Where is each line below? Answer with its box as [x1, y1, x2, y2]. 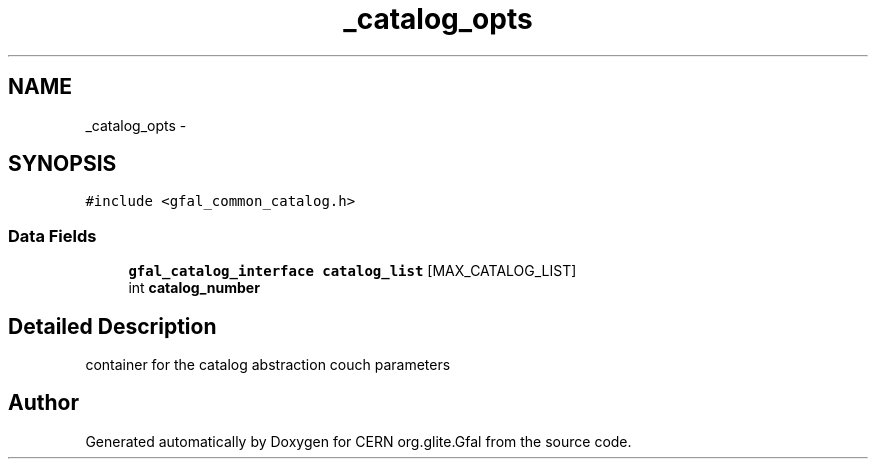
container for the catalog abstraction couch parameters [85, 356, 451, 374]
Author [8, 390, 79, 416]
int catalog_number [128, 279, 260, 297]
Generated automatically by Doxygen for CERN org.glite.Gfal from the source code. [85, 432, 632, 450]
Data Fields [8, 225, 97, 246]
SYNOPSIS [8, 151, 117, 177]
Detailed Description [8, 313, 217, 339]
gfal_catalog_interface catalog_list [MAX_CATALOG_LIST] [128, 262, 577, 280]
